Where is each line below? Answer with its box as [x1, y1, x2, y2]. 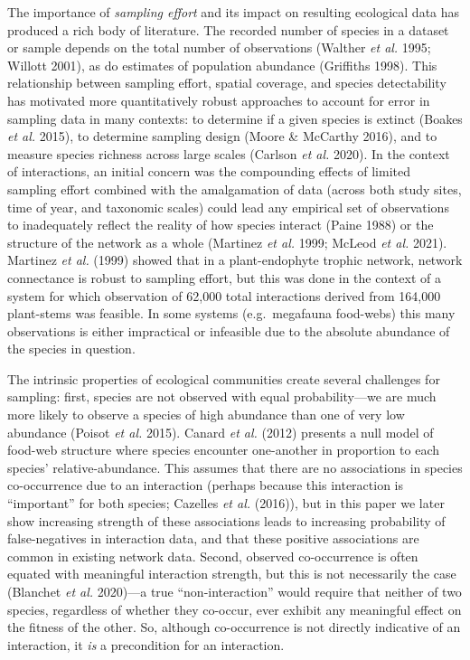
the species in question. [7, 339, 136, 358]
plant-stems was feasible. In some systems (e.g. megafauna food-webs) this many [7, 304, 456, 323]
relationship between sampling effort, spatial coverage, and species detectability [7, 73, 446, 92]
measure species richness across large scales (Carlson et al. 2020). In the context [7, 144, 450, 163]
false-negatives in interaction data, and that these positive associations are [7, 529, 419, 548]
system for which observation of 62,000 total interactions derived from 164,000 [7, 286, 441, 305]
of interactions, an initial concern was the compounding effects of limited [7, 162, 410, 181]
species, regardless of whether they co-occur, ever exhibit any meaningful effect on [7, 599, 462, 618]
